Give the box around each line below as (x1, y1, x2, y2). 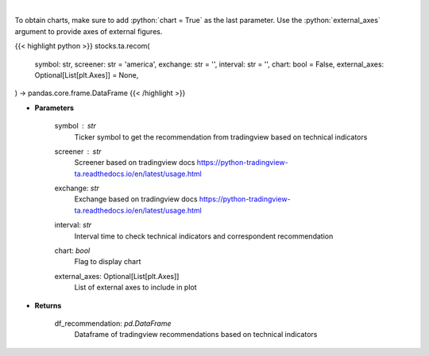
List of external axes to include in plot (74, 282, 198, 293)
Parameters (34, 103, 75, 113)
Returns (34, 300, 62, 310)
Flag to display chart (74, 257, 141, 266)
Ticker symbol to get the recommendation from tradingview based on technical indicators (74, 132, 368, 142)
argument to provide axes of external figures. (14, 26, 163, 36)
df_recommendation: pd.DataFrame (54, 318, 172, 328)
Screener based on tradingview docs (74, 158, 195, 167)
